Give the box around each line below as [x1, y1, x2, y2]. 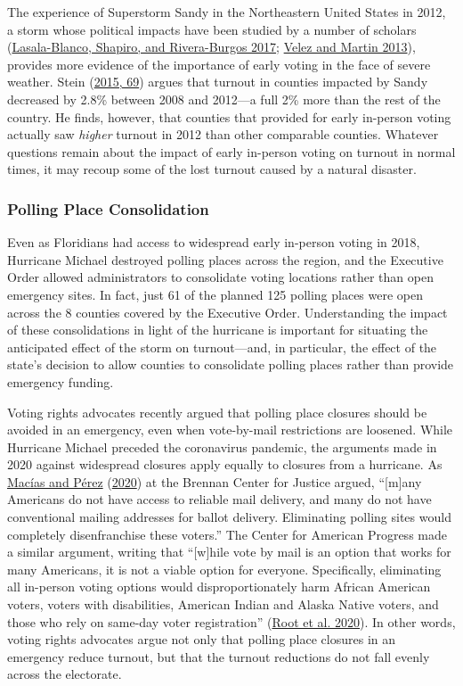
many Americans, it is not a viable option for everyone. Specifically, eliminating [7, 559, 442, 578]
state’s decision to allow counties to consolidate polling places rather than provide [7, 355, 454, 374]
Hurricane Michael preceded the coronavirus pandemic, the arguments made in [7, 437, 437, 456]
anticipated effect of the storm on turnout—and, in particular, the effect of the [7, 337, 437, 356]
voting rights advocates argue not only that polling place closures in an [7, 630, 396, 649]
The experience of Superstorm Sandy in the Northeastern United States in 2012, [7, 3, 446, 21]
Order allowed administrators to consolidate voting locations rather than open [7, 268, 434, 286]
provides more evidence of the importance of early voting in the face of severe [7, 54, 431, 73]
